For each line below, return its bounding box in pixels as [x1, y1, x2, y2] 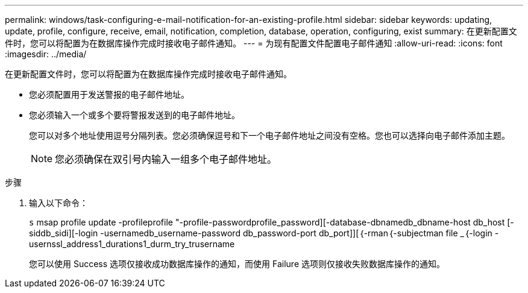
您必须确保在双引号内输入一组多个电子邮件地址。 [55, 153, 277, 165]
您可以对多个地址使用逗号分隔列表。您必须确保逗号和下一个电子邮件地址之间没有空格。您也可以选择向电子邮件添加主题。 [29, 130, 510, 140]
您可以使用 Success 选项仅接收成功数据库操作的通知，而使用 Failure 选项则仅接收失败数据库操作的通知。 [29, 259, 445, 269]
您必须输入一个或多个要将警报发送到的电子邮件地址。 [29, 110, 240, 120]
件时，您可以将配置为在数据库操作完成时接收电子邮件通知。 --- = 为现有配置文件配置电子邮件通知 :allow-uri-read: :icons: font [5, 38, 503, 48]
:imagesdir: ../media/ [5, 49, 87, 59]
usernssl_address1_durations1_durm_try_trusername [29, 239, 235, 249]
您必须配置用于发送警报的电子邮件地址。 [29, 89, 189, 99]
